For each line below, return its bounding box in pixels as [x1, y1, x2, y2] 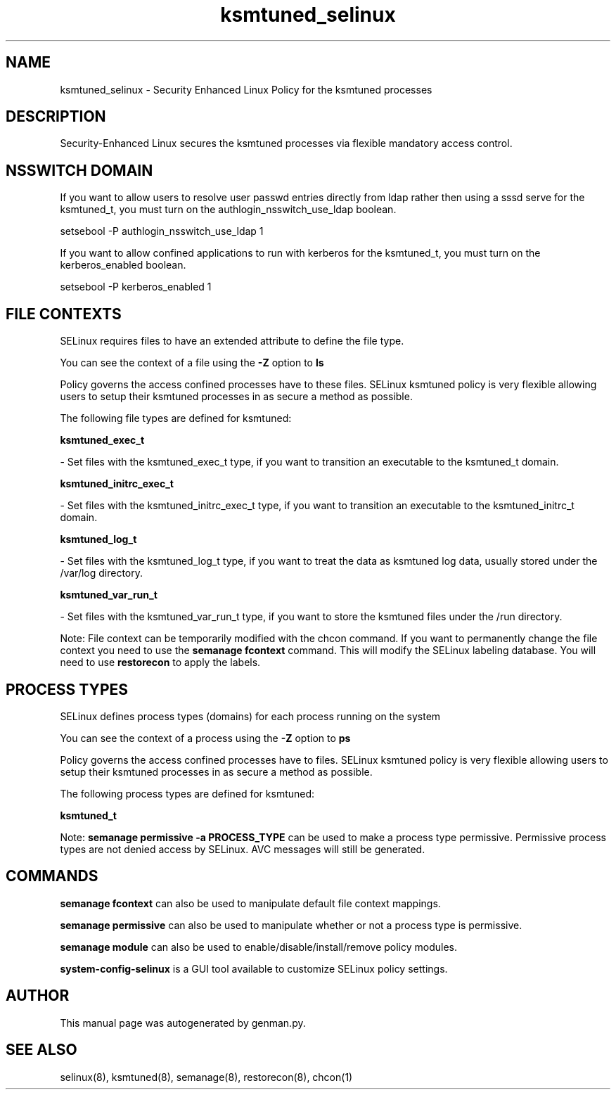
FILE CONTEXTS [6, 305, 122, 323]
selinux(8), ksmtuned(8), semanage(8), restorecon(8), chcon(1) [60, 1070, 353, 1083]
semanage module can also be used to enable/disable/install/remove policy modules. [60, 940, 458, 953]
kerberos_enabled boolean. [60, 259, 186, 271]
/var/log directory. [60, 567, 143, 579]
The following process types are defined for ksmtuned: [60, 787, 315, 800]
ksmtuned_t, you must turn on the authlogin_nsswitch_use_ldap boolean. [60, 203, 397, 216]
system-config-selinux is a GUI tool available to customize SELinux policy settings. [60, 962, 448, 975]
